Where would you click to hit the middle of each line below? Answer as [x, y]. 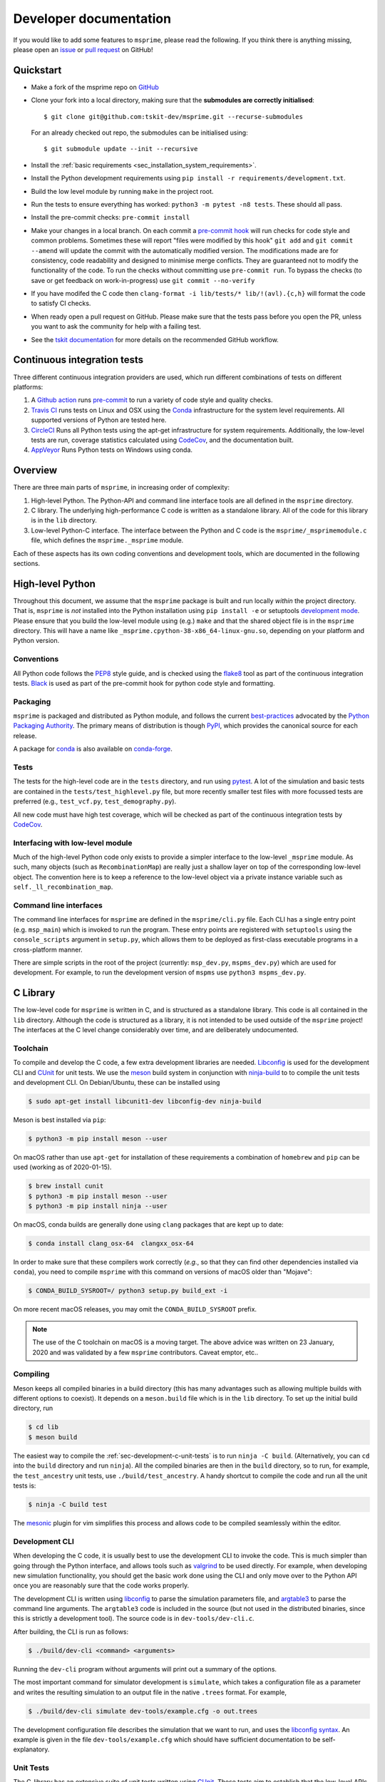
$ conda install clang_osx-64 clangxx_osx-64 [111, 1243]
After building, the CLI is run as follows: [71, 1632]
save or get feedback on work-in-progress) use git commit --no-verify [143, 280]
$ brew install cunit [66, 1186]
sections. [27, 563]
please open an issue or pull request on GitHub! [83, 49]
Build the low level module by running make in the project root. [122, 191]
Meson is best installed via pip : [60, 1120]
